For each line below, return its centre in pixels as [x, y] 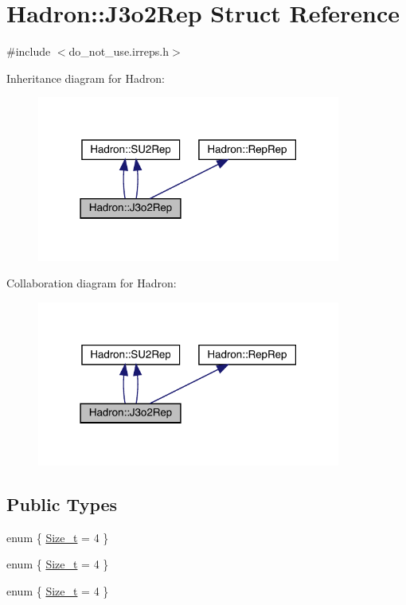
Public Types [62, 504]
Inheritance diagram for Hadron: [86, 78]
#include [29, 51]
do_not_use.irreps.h [119, 51]
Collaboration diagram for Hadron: [92, 283]
